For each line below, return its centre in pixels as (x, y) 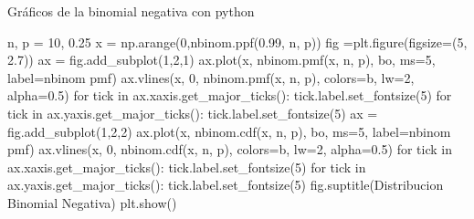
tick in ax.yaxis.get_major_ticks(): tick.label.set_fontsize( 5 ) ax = (193, 113)
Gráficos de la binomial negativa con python (131, 11)
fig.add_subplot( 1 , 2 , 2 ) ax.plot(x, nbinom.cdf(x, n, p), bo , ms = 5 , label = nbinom (229, 131)
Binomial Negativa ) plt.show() (92, 202)
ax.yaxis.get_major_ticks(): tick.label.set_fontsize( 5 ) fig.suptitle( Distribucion (226, 185)
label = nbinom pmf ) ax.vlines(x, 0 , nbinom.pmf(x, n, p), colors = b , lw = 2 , (211, 77)
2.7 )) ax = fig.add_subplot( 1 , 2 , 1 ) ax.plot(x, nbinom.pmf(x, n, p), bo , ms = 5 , (221, 60)
